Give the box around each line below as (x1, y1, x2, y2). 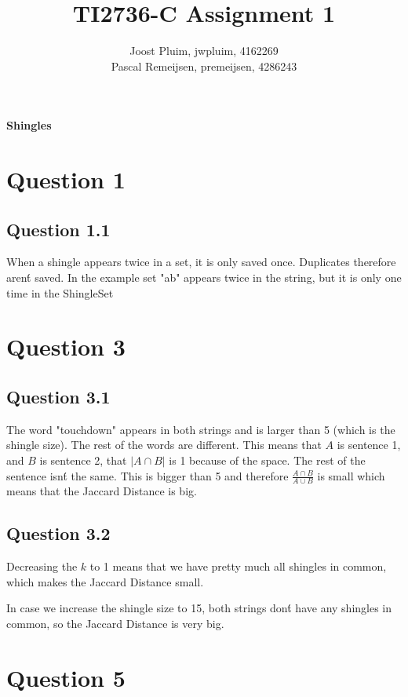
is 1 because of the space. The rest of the (169, 452, 366, 469)
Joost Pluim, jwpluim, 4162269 (129, 42, 279, 59)
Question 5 (6, 661, 126, 693)
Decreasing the (6, 558, 78, 575)
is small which (317, 467, 385, 484)
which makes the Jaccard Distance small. (6, 573, 204, 589)
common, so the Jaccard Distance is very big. (6, 615, 224, 632)
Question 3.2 (6, 521, 111, 546)
